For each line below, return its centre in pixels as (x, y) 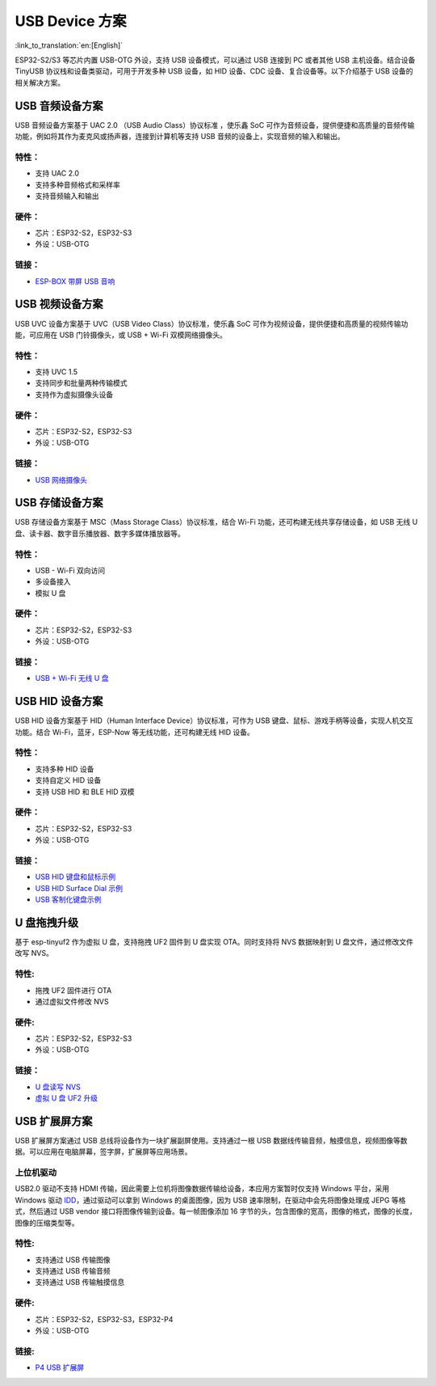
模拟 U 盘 (50, 593)
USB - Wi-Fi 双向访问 (70, 570)
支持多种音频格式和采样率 (78, 184)
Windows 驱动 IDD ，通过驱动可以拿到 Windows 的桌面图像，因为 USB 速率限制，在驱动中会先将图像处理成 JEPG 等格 (210, 1200)
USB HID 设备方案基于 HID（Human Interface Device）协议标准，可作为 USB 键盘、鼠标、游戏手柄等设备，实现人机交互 (214, 720)
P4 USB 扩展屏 (60, 1367)
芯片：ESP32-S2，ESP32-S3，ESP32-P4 (104, 1319)
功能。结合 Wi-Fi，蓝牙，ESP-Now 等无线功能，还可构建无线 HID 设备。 (134, 732)
